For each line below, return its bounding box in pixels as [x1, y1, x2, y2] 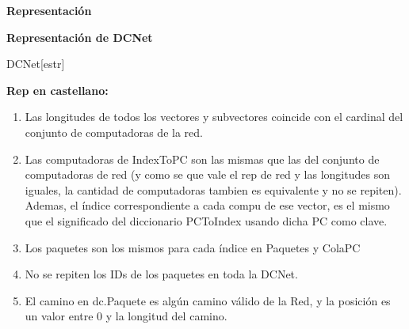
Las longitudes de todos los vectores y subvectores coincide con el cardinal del [25, 108, 403, 125]
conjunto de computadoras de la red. [25, 123, 203, 140]
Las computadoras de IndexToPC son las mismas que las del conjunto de [25, 150, 380, 167]
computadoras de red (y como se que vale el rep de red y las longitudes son [25, 166, 390, 183]
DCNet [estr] [6, 55, 65, 72]
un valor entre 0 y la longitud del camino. [25, 308, 227, 324]
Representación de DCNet [6, 28, 153, 45]
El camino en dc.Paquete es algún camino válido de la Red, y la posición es [25, 292, 391, 308]
